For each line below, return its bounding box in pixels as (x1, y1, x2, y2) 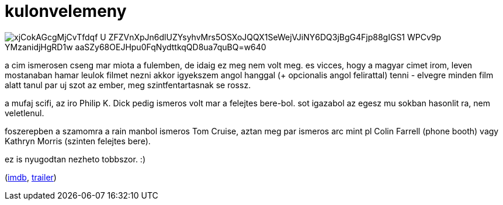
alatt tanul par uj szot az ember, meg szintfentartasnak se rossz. (5, 79, 251, 90)
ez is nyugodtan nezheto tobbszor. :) (5, 154, 146, 164)
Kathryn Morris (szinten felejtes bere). (5, 135, 151, 146)
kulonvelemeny (5, 1, 127, 21)
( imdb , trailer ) (5, 172, 57, 182)
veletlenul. (5, 107, 44, 118)
